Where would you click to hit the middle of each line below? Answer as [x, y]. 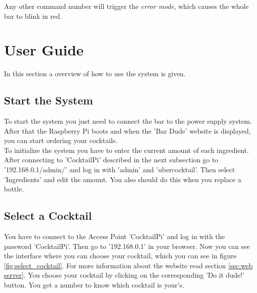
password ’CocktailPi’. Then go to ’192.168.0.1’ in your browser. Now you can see [127, 246]
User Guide [44, 50]
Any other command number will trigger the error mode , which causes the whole [126, 6]
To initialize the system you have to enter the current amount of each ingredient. [127, 150]
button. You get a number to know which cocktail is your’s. [94, 285]
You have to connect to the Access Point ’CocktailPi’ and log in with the [114, 236]
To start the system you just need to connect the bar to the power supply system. [128, 121]
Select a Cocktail [48, 216]
